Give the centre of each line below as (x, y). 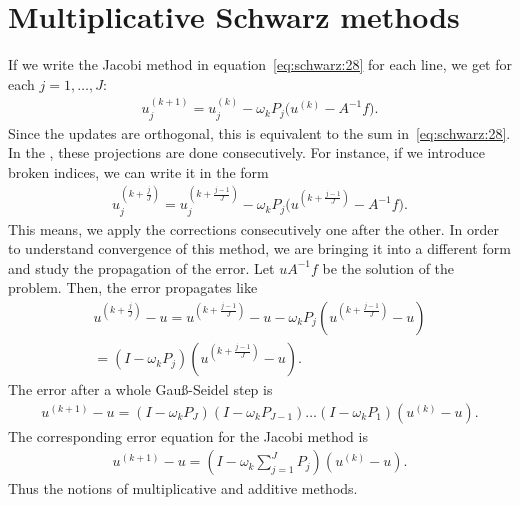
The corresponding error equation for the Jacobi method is (188, 435)
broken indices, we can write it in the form (138, 171)
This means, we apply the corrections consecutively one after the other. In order (253, 228)
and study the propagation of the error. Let (141, 267)
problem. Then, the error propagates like (133, 287)
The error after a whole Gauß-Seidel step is (140, 389)
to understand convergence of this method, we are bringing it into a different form (259, 248)
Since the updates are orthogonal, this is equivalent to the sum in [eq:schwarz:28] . (259, 132)
